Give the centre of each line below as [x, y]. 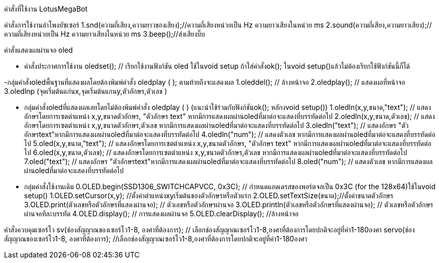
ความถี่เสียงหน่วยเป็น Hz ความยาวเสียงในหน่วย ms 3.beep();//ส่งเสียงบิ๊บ [104, 34]
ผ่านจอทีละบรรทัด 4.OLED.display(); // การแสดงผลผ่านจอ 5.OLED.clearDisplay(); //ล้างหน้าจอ [161, 214]
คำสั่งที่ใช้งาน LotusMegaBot [46, 9]
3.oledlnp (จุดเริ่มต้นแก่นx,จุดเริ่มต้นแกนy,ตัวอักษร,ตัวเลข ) [86, 91]
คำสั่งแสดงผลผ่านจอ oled [38, 50]
